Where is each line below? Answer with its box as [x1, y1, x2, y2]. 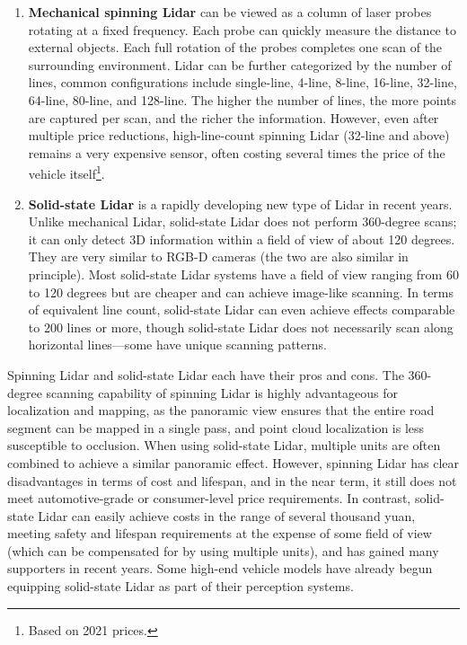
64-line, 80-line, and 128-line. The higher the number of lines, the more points [28, 90, 457, 109]
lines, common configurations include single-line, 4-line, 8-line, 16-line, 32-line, [28, 73, 457, 92]
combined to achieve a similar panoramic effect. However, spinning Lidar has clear [7, 453, 460, 472]
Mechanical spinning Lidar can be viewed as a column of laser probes [28, 3, 432, 21]
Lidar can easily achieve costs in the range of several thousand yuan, [38, 506, 416, 525]
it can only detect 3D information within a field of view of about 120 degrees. [28, 229, 455, 248]
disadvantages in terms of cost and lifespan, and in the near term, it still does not [7, 471, 457, 490]
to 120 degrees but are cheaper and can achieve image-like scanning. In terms [28, 282, 454, 301]
